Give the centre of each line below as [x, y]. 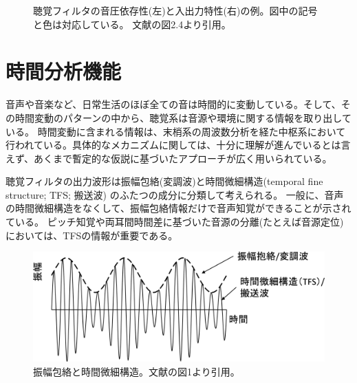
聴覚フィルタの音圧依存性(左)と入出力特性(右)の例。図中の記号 [175, 10]
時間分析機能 [64, 71]
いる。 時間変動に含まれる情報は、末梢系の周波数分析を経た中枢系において [176, 131]
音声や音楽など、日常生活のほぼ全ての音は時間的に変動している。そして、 [173, 104]
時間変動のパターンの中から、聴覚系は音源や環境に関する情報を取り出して [183, 117]
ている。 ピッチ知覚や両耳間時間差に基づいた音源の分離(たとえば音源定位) [175, 222]
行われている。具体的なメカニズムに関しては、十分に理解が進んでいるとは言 [178, 145]
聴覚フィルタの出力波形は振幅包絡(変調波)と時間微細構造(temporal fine [164, 181]
